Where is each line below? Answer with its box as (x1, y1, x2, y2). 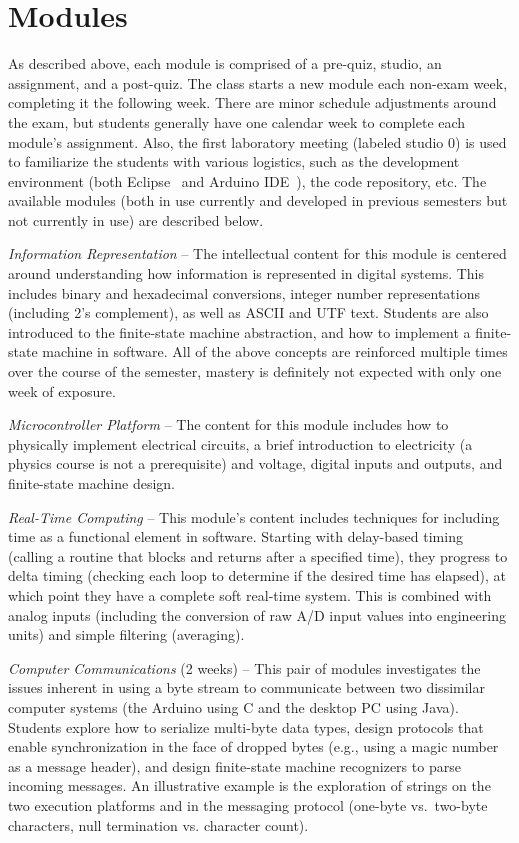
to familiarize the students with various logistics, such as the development (8, 151, 460, 172)
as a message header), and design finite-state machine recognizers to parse (8, 755, 461, 776)
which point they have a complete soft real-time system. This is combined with (8, 584, 492, 605)
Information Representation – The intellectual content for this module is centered (8, 243, 507, 264)
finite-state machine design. (8, 473, 175, 493)
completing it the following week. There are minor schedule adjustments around (8, 92, 497, 113)
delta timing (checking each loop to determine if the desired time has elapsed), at (8, 565, 507, 586)
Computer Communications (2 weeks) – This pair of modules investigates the (8, 657, 481, 678)
